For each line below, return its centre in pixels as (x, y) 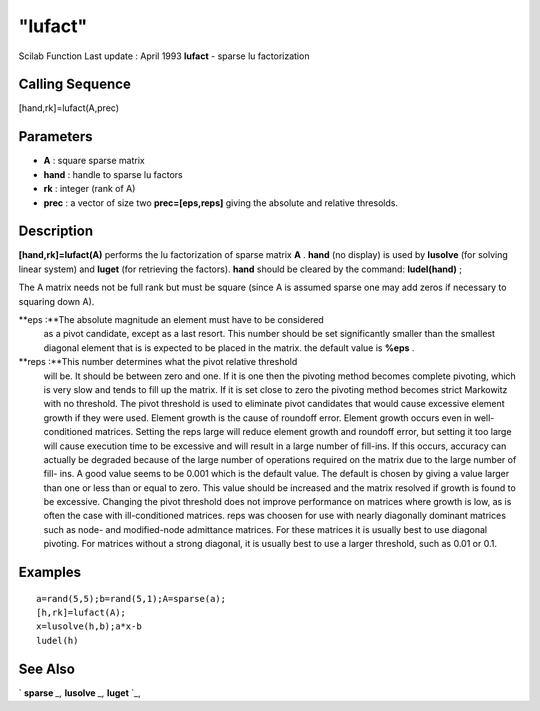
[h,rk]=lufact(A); (81, 613)
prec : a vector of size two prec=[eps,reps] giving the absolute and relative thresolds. (221, 202)
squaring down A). (56, 301)
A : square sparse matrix (94, 161)
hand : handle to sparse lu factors (113, 174)
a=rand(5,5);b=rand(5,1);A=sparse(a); (131, 598)
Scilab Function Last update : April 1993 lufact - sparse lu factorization (164, 56)
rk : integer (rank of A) (89, 189)
